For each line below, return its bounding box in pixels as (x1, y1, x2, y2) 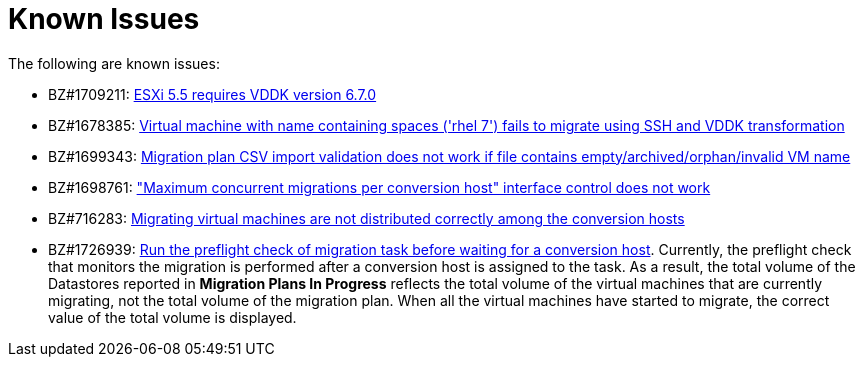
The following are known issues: (8, 54, 220, 72)
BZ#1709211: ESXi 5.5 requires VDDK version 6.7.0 (48, 85, 377, 103)
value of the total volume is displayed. (48, 308, 297, 326)
